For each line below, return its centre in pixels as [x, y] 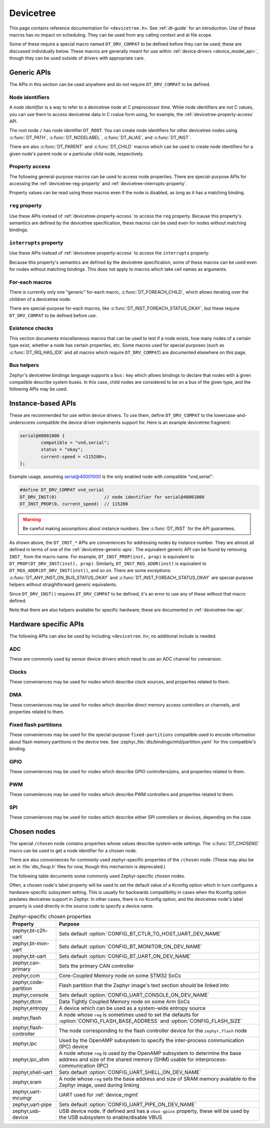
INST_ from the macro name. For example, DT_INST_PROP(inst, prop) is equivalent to [102, 556]
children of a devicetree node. [40, 299]
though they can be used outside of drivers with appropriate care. [77, 58]
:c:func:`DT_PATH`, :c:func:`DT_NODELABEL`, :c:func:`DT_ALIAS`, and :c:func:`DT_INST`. [100, 137]
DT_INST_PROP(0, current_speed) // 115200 [74, 504]
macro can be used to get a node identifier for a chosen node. [73, 850]
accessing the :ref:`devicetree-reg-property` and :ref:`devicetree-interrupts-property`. [98, 184]
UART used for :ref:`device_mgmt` [99, 1095]
